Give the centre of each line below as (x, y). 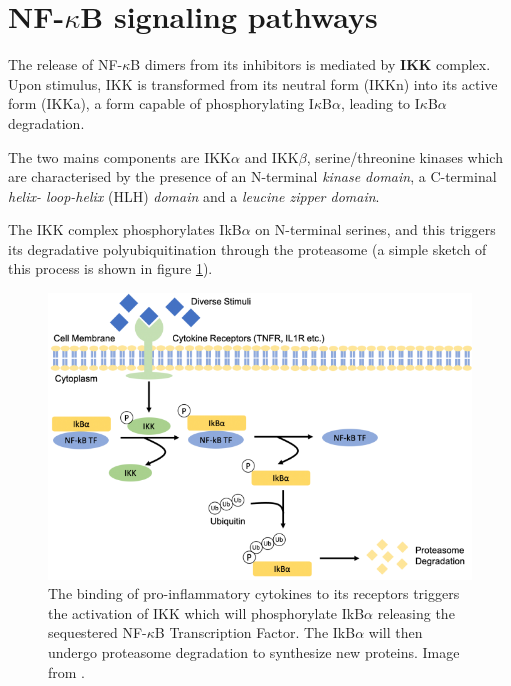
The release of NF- (65, 64)
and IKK (271, 156)
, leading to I (380, 103)
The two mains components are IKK (119, 156)
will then (395, 632)
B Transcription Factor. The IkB (255, 632)
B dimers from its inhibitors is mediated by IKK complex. (310, 64)
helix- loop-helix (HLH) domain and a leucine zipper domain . (194, 195)
